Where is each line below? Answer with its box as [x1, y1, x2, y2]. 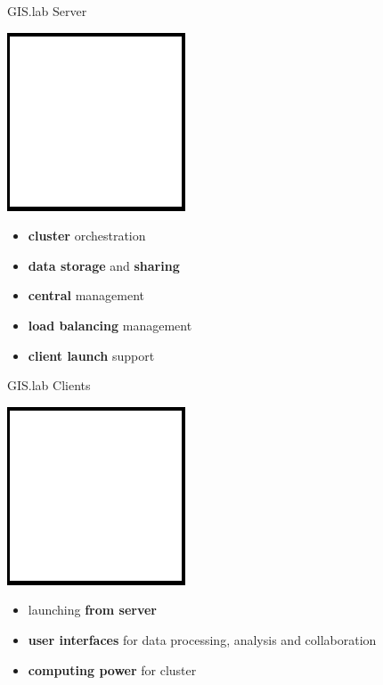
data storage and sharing [28, 256, 180, 274]
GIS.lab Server [7, 2, 87, 20]
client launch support [28, 346, 155, 364]
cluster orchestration [28, 226, 146, 245]
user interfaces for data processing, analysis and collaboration [28, 630, 377, 648]
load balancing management [28, 315, 192, 334]
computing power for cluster [28, 660, 197, 679]
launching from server [28, 600, 158, 619]
